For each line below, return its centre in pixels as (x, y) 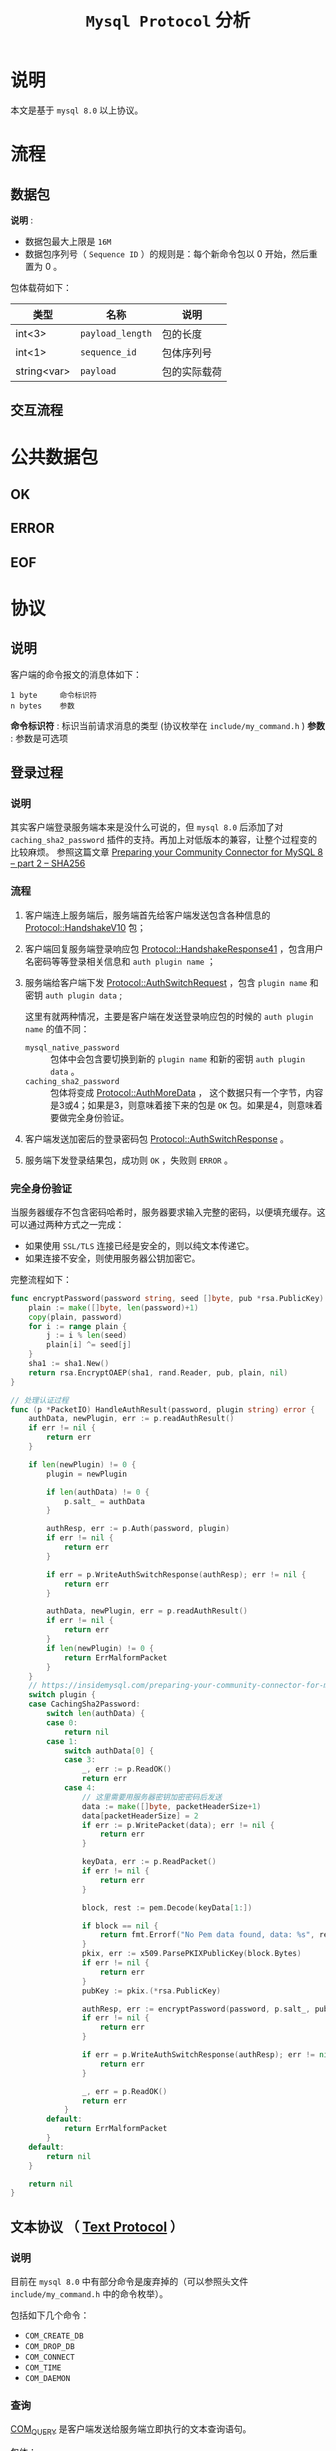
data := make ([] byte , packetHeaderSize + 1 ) (171, 1806)
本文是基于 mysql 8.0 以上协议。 (77, 110)
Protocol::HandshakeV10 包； (85, 927)
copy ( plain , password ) (75, 1317)
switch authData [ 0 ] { (109, 1751)
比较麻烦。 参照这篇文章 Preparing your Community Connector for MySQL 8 (166, 852)
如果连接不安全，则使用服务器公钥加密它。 (112, 1258)
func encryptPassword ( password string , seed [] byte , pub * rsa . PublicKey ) (167, 1298)
